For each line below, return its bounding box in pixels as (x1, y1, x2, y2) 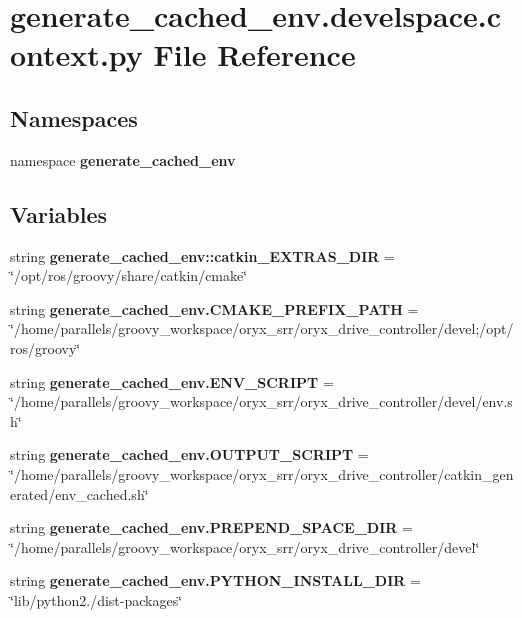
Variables (10, 198, 108, 229)
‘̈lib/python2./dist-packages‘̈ (10, 589, 183, 610)
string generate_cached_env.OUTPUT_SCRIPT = (10, 444, 369, 465)
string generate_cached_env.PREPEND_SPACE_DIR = (10, 517, 413, 538)
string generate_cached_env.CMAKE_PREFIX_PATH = (10, 298, 419, 319)
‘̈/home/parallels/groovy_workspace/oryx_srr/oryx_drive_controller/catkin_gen (10, 463, 514, 484)
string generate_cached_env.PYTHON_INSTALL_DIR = (10, 570, 421, 591)
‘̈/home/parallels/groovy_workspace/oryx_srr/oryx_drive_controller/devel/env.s (10, 391, 513, 412)
